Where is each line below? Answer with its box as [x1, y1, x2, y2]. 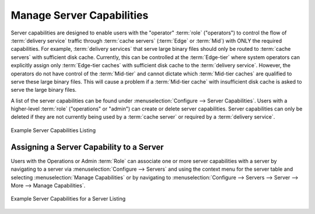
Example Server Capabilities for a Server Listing [10, 195, 126, 202]
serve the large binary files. [10, 87, 77, 94]
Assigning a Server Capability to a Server [10, 142, 164, 152]
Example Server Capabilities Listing [10, 126, 96, 134]
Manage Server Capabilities [10, 9, 149, 22]
